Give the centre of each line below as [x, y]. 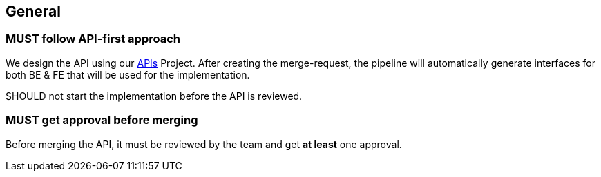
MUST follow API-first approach [93, 39]
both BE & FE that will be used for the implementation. [128, 74]
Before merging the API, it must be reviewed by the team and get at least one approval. [204, 144]
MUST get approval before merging [102, 120]
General [34, 11]
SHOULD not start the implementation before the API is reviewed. [154, 96]
